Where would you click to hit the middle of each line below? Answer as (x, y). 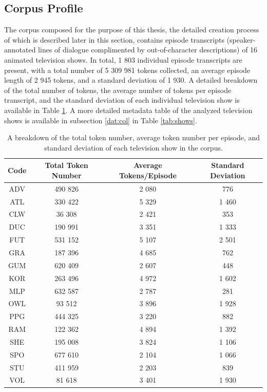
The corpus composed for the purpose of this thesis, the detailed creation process (132, 30)
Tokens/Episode (148, 175)
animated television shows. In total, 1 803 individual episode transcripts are (123, 59)
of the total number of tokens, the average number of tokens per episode (118, 90)
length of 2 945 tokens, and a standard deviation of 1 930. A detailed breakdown (131, 80)
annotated (20, 50)
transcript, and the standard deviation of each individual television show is (122, 100)
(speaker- (241, 39)
